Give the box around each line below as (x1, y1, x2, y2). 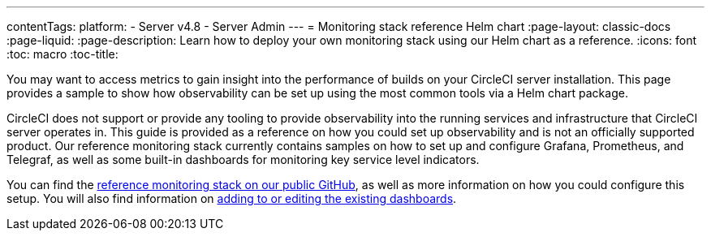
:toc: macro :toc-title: (6, 47, 118, 61)
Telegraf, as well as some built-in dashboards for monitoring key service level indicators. (6, 153, 480, 166)
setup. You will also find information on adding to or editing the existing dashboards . (6, 192, 457, 205)
